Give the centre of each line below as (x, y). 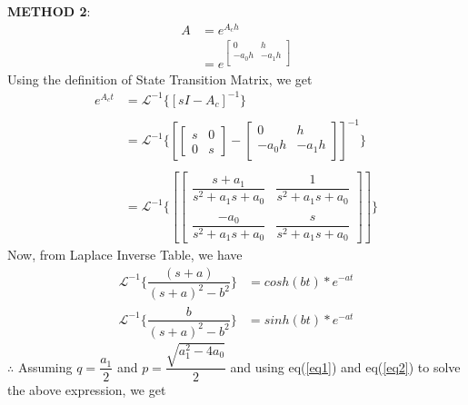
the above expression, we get (87, 389)
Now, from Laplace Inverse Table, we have (125, 255)
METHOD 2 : (49, 11)
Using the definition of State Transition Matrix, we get (160, 79)
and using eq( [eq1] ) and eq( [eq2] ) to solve (345, 366)
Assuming (45, 366)
